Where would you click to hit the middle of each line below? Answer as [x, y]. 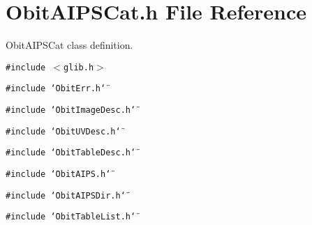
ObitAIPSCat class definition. [69, 45]
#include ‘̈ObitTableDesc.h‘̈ [71, 153]
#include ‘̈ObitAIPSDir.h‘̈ [66, 195]
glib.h [79, 67]
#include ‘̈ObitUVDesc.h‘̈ [63, 131]
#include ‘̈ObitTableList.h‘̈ [71, 217]
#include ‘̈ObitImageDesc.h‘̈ [71, 110]
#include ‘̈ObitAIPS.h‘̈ [58, 174]
